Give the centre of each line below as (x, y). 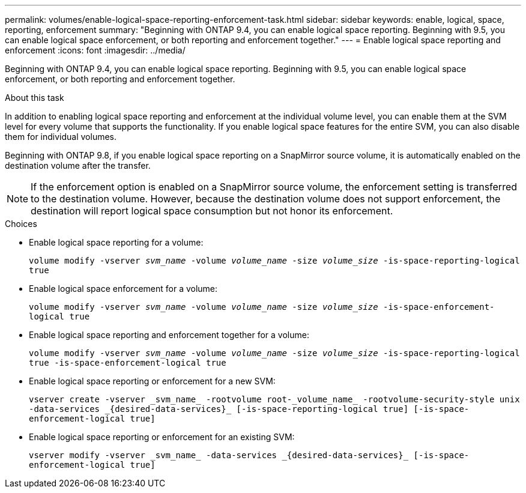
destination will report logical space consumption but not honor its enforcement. (212, 211)
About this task (35, 98)
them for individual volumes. (61, 137)
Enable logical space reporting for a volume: (116, 242)
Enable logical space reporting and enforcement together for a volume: (169, 335)
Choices (21, 224)
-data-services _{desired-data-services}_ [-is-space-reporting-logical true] (219, 409)
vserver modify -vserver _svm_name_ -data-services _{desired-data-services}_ (219, 455)
